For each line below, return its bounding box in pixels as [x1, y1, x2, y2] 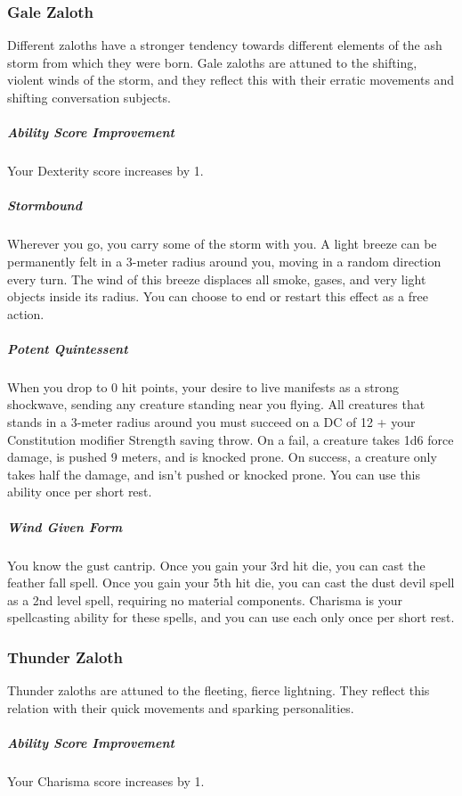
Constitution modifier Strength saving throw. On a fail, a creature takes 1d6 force [7, 430, 454, 448]
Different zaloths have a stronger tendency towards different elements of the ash [7, 36, 442, 54]
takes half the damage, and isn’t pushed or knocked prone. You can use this [7, 464, 421, 483]
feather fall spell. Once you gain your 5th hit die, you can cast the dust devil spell [7, 573, 455, 592]
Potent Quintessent [7, 339, 128, 357]
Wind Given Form [7, 517, 123, 536]
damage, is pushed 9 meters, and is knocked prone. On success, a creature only [7, 447, 437, 466]
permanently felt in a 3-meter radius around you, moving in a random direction [7, 251, 442, 270]
